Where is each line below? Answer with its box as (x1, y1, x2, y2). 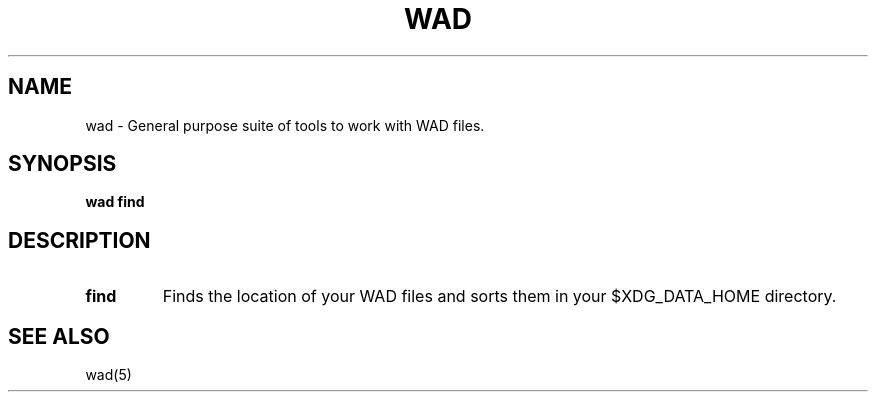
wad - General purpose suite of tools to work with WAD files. (85, 116, 485, 134)
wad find (85, 193, 145, 211)
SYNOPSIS (8, 151, 117, 177)
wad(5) (85, 366, 132, 384)
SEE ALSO (8, 323, 110, 349)
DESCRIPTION (8, 227, 151, 253)
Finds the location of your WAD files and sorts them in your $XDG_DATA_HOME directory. (162, 286, 837, 307)
